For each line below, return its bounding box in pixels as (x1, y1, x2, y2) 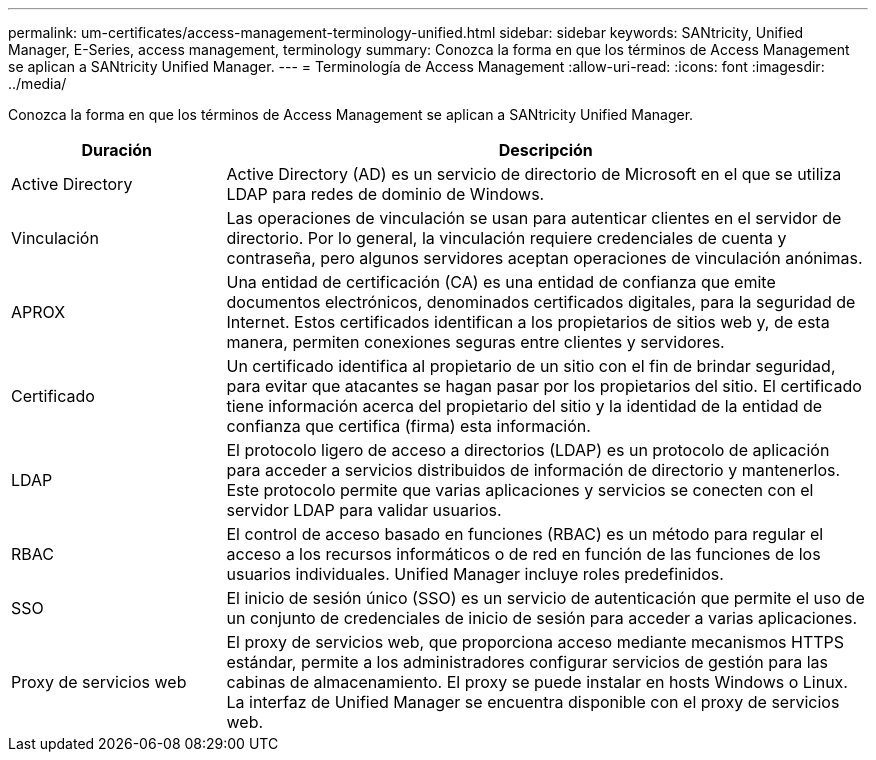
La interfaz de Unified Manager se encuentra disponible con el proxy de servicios (226, 692, 840, 712)
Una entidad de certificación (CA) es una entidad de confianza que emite (226, 272, 776, 292)
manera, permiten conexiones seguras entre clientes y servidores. (226, 332, 725, 352)
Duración (81, 140, 153, 160)
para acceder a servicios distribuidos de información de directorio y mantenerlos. (226, 460, 841, 480)
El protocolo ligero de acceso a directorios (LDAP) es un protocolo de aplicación (226, 440, 830, 460)
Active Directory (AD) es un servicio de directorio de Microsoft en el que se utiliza (226, 164, 842, 184)
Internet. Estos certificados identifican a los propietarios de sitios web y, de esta (226, 312, 830, 332)
